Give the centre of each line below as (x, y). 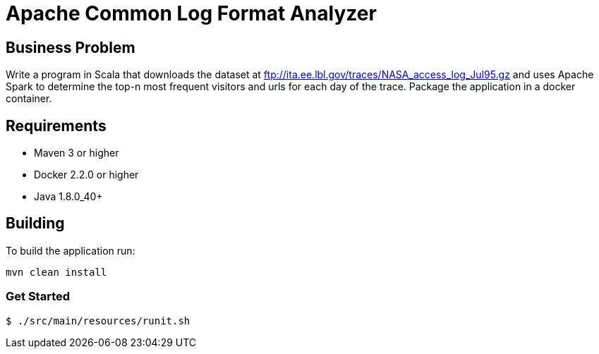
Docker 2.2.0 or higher (86, 175)
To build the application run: (71, 250)
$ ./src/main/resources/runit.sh (98, 321)
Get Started (38, 297)
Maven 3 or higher (77, 153)
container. (29, 99)
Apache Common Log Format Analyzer (191, 13)
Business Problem (71, 47)
